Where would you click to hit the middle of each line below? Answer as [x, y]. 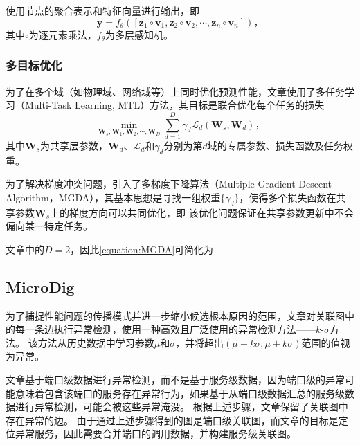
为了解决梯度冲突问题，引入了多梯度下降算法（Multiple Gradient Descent [169, 184]
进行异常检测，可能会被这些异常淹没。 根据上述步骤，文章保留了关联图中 [181, 407]
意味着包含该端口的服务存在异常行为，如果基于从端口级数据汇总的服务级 [180, 393]
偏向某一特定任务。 [49, 226]
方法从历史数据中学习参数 [96, 342]
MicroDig [40, 286]
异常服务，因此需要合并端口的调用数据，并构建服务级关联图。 [155, 434]
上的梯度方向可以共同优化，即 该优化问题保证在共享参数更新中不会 [202, 212]
